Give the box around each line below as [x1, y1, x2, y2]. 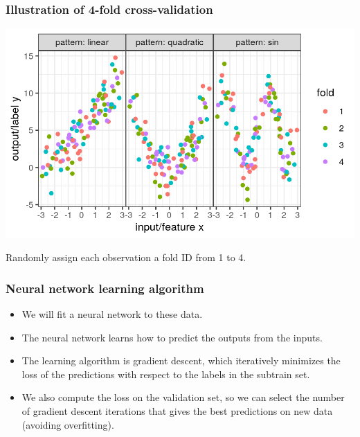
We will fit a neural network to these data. [21, 307, 203, 321]
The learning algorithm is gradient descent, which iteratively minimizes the [21, 353, 341, 368]
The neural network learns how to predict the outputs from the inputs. [21, 330, 323, 344]
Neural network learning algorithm [6, 279, 204, 296]
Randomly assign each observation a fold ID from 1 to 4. [6, 250, 246, 265]
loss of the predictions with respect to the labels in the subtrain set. [21, 366, 310, 381]
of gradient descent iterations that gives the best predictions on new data [21, 403, 333, 418]
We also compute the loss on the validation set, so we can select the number [21, 390, 345, 404]
